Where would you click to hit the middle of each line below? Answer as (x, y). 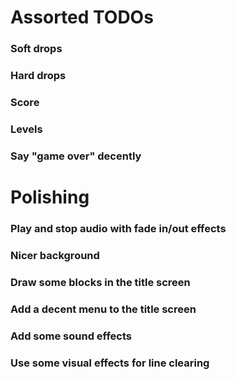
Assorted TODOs (82, 17)
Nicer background (55, 255)
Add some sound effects (71, 336)
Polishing (50, 197)
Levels (26, 129)
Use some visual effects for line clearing (110, 363)
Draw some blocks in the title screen (100, 282)
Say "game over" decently (76, 156)
